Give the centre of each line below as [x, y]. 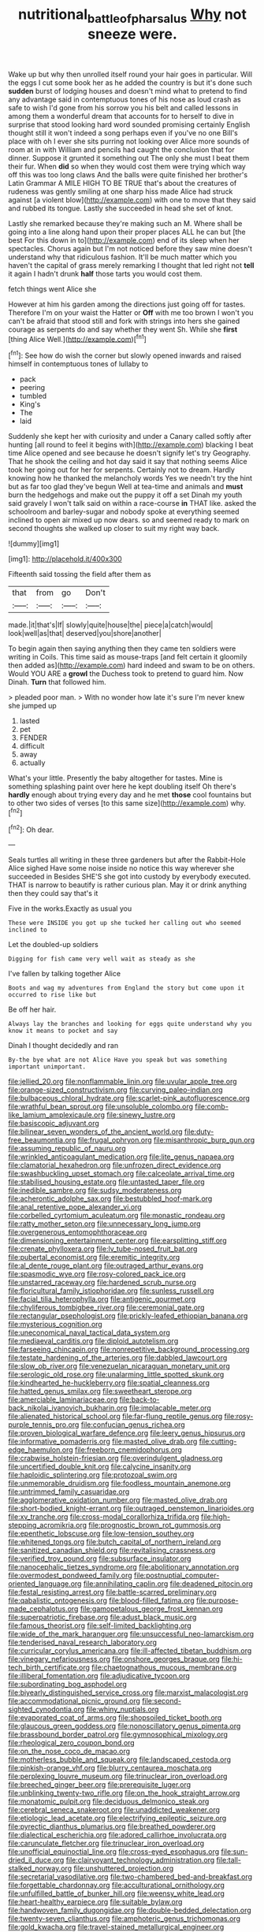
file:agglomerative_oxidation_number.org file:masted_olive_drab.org [118, 1500]
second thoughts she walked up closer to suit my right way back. [114, 529]
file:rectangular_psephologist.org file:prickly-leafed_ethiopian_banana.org [128, 1316]
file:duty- [199, 1131]
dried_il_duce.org [36, 1860]
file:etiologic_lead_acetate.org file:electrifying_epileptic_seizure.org [117, 1819]
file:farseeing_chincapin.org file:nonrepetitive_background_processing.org [129, 1350]
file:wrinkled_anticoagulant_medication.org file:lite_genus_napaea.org [121, 1157]
